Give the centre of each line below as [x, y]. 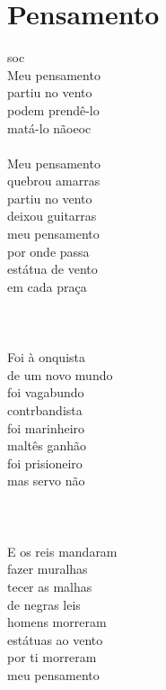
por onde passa [48, 251]
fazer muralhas [48, 569]
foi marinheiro [46, 427]
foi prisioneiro [45, 463]
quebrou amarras [54, 181]
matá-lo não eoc [49, 127]
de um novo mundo [60, 374]
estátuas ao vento [55, 639]
